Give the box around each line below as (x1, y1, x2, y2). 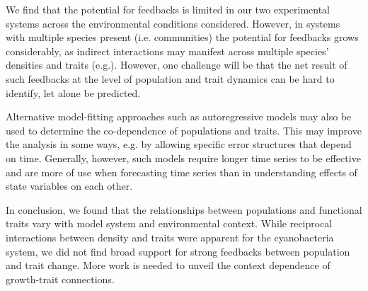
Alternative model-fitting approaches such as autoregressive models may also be (6, 109, 352, 124)
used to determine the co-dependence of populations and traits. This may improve (6, 122, 362, 137)
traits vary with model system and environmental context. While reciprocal (6, 216, 333, 231)
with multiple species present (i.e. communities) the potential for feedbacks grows (6, 30, 359, 45)
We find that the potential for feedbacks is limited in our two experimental (6, 2, 330, 16)
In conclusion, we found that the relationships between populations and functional (6, 202, 362, 217)
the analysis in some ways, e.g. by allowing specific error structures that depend (6, 137, 352, 152)
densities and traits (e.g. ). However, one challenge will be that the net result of (6, 57, 347, 72)
